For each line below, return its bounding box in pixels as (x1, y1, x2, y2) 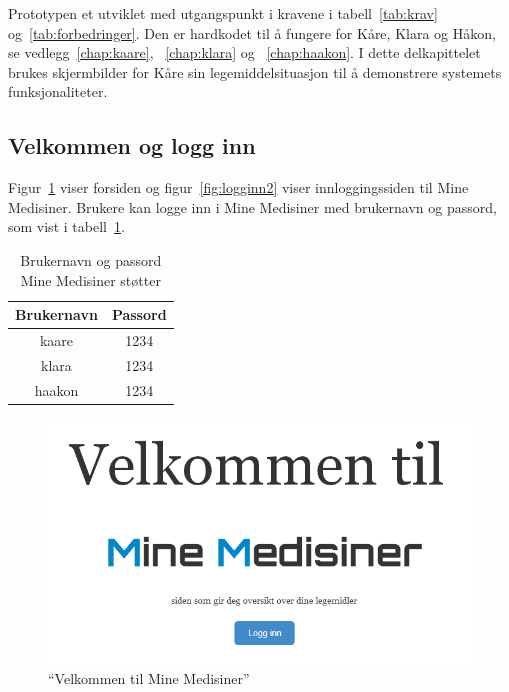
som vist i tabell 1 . (8, 216, 125, 237)
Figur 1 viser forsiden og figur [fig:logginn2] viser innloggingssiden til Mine (8, 177, 469, 198)
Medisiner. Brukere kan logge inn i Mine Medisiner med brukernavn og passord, (8, 196, 497, 217)
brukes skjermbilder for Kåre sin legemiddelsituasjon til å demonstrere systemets (8, 61, 502, 82)
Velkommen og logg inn (8, 130, 256, 161)
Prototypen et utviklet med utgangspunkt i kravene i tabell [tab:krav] (8, 3, 438, 23)
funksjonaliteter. (8, 81, 108, 102)
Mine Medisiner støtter (20, 269, 161, 290)
